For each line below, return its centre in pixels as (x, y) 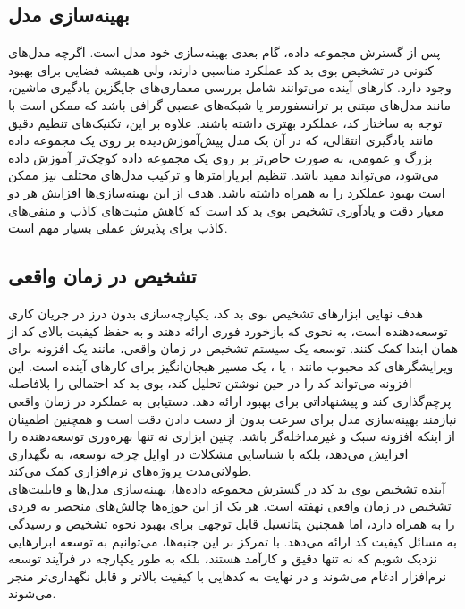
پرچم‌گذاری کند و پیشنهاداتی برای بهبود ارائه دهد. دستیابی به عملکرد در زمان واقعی (230, 400)
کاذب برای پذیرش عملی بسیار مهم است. (118, 228)
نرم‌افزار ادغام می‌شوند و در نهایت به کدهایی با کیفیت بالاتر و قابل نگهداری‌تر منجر (228, 575)
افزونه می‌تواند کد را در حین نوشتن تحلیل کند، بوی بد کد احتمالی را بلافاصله (210, 383)
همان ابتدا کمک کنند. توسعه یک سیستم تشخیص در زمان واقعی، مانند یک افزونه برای (233, 348)
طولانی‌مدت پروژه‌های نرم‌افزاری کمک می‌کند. (130, 471)
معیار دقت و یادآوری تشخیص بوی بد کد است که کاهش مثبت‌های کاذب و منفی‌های (226, 210)
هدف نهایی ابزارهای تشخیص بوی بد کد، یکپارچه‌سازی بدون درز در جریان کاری (216, 313)
